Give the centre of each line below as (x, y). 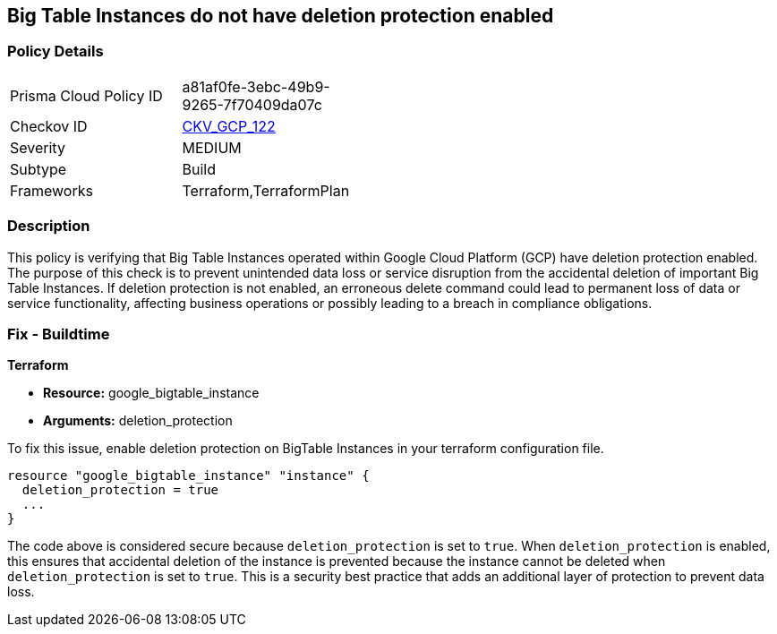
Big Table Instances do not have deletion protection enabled (281, 16)
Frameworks (51, 190)
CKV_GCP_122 (229, 126)
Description (49, 226)
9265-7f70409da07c (252, 104)
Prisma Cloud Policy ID (86, 95)
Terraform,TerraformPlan (266, 190)
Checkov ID (49, 126)
